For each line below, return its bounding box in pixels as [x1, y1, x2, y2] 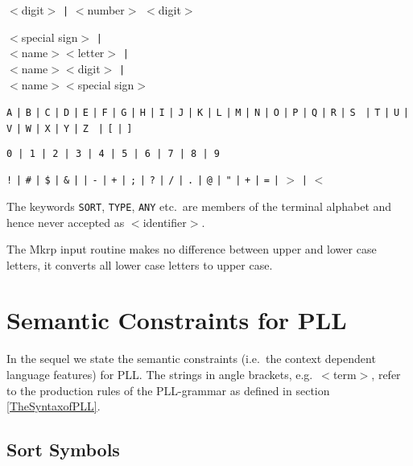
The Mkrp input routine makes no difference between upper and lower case [6, 241, 377, 258]
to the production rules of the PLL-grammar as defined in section [6, 381, 330, 398]
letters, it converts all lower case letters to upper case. [6, 256, 273, 273]
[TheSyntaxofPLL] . [6, 398, 101, 414]
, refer [371, 366, 401, 382]
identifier [142, 213, 187, 230]
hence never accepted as [6, 213, 125, 230]
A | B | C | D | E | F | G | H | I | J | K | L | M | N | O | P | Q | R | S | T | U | [6, 107, 409, 119]
